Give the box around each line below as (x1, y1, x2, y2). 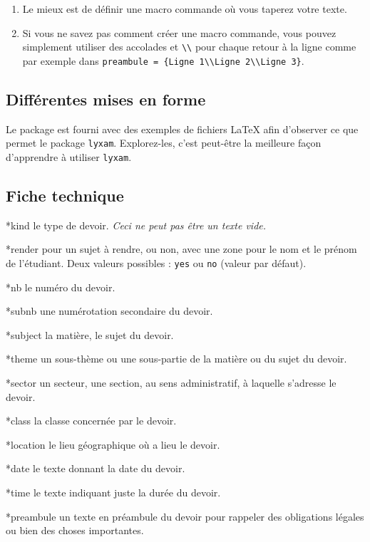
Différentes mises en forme (6, 88, 206, 110)
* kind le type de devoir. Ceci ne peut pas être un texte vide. (6, 217, 267, 232)
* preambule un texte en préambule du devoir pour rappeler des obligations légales (6, 509, 364, 523)
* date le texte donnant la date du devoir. (6, 461, 185, 476)
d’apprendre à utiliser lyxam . (6, 149, 132, 164)
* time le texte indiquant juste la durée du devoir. (6, 485, 221, 499)
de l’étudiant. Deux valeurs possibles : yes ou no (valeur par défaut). (6, 256, 307, 270)
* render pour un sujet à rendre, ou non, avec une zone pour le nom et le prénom (6, 241, 357, 256)
